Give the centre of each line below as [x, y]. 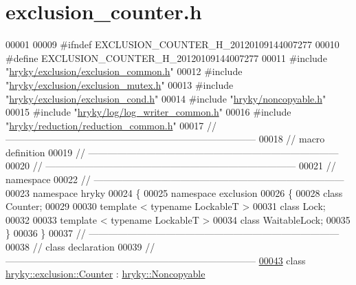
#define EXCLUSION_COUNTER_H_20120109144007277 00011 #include [166, 57]
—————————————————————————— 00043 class [156, 260]
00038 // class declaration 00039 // [80, 247]
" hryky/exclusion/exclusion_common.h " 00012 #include [124, 71]
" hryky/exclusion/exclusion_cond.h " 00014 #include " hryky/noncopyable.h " [166, 98]
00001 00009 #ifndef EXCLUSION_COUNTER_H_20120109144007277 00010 [173, 44]
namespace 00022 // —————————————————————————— [175, 179]
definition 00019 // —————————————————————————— [172, 152]
